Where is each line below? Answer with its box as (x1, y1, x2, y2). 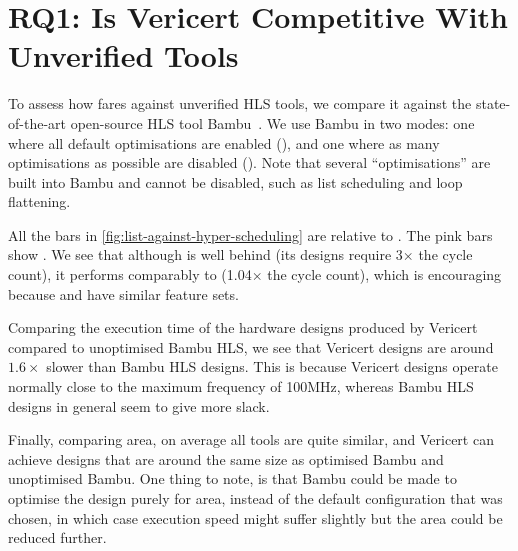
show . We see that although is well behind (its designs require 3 (8, 244, 403, 265)
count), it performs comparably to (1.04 (8, 264, 252, 285)
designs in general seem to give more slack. (8, 395, 270, 416)
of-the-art (8, 112, 66, 133)
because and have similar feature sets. (8, 283, 239, 304)
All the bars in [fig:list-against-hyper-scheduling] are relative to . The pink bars (8, 224, 493, 245)
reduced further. (8, 527, 107, 548)
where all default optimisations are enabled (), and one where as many (8, 132, 440, 153)
